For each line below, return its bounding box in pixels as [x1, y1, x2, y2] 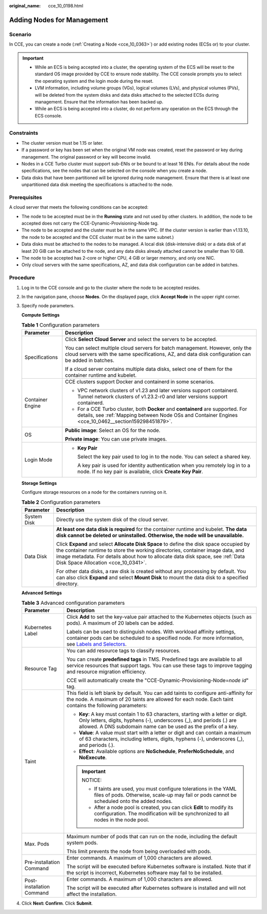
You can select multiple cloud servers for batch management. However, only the [65, 344, 252, 351]
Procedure [9, 274, 35, 281]
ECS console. [35, 113, 62, 118]
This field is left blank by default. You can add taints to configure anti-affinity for [66, 689, 253, 696]
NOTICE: [82, 777, 102, 784]
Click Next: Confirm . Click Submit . [21, 900, 93, 907]
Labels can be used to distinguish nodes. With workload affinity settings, [66, 628, 236, 635]
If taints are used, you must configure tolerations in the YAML [94, 786, 237, 793]
